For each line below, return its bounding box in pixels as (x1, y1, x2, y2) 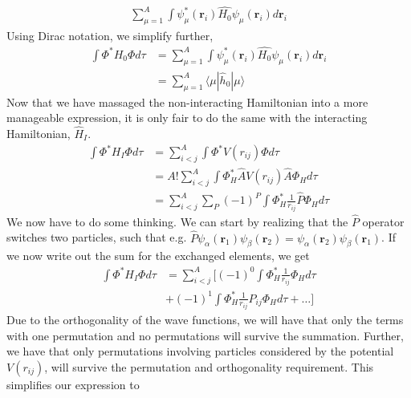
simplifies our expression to (6, 376, 140, 392)
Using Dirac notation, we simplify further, (6, 27, 214, 44)
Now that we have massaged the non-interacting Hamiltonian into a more (6, 93, 368, 110)
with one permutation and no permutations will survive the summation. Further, (6, 327, 404, 343)
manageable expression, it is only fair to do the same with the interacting (6, 109, 368, 126)
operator (362, 213, 405, 229)
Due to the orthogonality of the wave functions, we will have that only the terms (6, 311, 404, 328)
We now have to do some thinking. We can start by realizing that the (6, 213, 348, 229)
